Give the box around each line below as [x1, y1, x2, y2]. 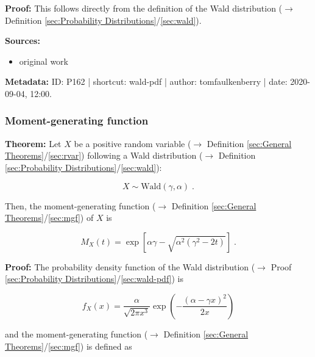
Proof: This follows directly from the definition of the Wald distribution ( [5, 2, 283, 14]
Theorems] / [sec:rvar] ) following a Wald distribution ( [5, 149, 203, 162]
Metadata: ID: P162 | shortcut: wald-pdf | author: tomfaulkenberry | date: [5, 75, 288, 88]
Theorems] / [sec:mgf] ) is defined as [5, 339, 132, 352]
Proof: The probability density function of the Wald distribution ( [5, 260, 255, 273]
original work [19, 54, 69, 67]
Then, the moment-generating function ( [5, 199, 156, 212]
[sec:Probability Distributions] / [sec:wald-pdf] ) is [5, 272, 183, 285]
